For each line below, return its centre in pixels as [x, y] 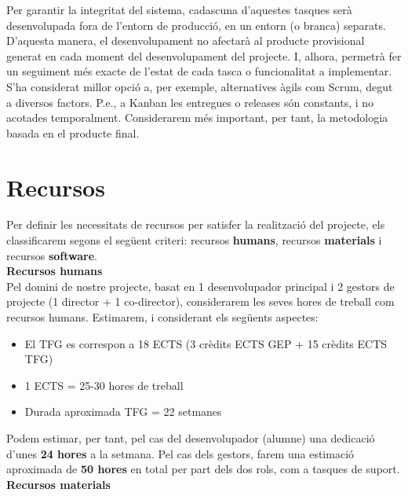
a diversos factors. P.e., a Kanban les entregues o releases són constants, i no [190, 102]
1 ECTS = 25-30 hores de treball [104, 385]
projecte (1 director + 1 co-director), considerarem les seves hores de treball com [200, 301]
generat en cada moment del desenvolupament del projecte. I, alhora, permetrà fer [204, 55]
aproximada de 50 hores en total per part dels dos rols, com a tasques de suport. [203, 469]
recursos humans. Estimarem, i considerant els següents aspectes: [162, 317]
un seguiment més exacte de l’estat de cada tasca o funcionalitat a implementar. [199, 71]
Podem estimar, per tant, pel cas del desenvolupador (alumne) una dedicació [191, 438]
